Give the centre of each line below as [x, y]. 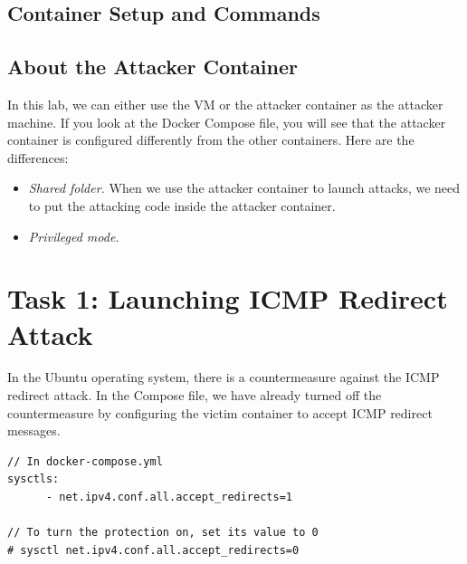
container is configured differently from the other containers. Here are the [211, 140]
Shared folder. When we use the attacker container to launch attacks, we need [244, 188]
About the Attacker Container [153, 67]
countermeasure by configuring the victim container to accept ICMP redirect [220, 412]
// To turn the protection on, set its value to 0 [163, 533]
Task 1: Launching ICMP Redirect [228, 298]
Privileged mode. [74, 236]
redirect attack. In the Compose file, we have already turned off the [195, 395]
